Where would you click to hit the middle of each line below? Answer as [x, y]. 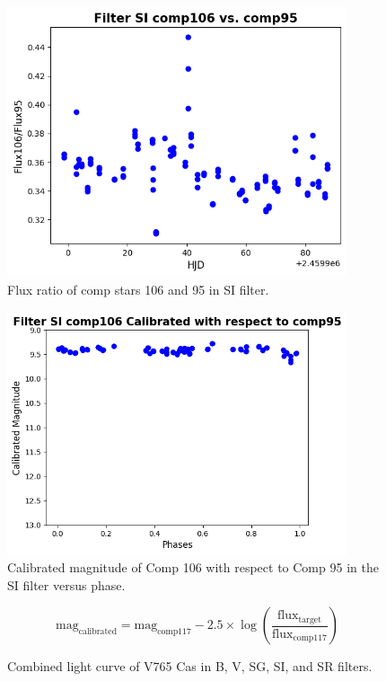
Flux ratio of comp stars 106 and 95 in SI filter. [138, 289]
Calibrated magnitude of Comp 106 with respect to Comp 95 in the [193, 567]
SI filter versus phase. [66, 584]
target [310, 619]
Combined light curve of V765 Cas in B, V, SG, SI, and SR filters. [190, 666]
